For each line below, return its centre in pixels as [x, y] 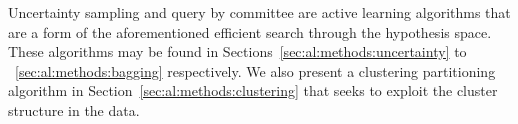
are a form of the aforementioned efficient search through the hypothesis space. [250, 31]
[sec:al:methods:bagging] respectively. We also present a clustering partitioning [255, 70]
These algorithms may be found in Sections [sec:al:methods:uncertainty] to [237, 51]
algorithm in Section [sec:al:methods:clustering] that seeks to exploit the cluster [253, 90]
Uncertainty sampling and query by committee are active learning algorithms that [259, 12]
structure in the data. [74, 109]
